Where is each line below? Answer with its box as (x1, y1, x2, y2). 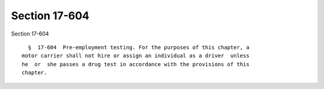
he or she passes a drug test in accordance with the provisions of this (22, 61, 250, 67)
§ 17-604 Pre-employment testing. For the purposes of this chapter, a (28, 44, 250, 51)
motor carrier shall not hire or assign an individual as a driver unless (22, 52, 250, 60)
